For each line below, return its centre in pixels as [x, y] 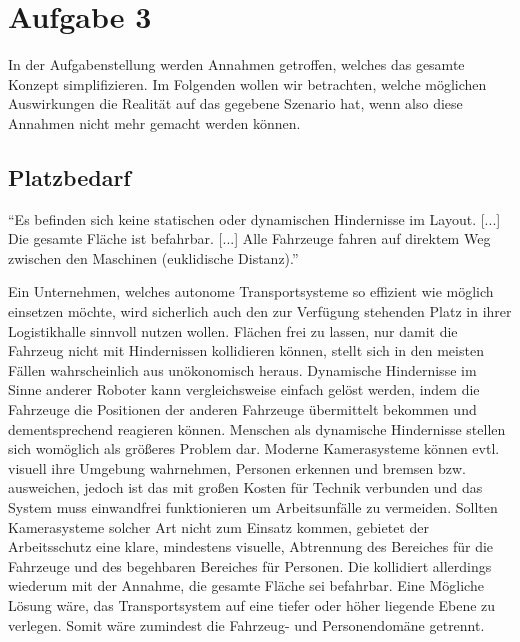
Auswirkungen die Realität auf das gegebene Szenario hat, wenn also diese [235, 103]
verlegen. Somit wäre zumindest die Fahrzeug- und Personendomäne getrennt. [246, 624]
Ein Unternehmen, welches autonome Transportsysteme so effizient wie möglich [251, 291]
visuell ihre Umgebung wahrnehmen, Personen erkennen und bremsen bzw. [237, 467]
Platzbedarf [69, 176]
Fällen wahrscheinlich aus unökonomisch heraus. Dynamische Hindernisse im [242, 369]
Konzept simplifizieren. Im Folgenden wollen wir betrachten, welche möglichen [247, 83]
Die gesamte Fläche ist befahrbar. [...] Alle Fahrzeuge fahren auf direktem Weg [249, 238]
